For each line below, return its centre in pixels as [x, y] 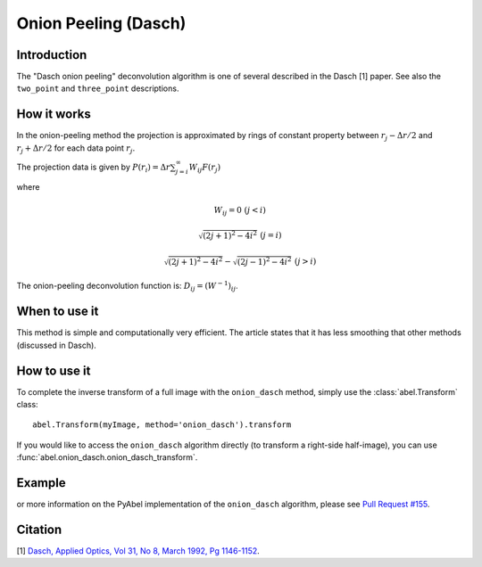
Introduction [52, 55]
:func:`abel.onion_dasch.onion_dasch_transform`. [107, 457]
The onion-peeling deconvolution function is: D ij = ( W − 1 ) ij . [127, 286]
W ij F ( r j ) [205, 168]
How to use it [54, 370]
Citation [39, 529]
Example [41, 483]
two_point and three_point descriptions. [98, 88]
